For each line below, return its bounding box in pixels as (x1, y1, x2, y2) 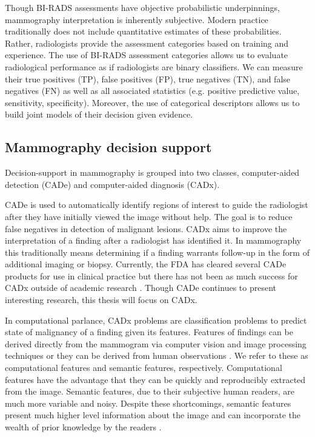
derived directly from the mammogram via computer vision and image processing (5, 337, 307, 350)
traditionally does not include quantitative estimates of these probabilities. (5, 25, 282, 38)
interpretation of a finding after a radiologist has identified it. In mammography (5, 234, 302, 247)
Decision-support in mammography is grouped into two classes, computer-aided (5, 166, 300, 179)
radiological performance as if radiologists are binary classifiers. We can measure (5, 60, 303, 73)
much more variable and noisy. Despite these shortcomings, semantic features (5, 396, 291, 409)
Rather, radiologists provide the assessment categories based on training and (5, 36, 289, 49)
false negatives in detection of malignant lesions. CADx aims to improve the (5, 222, 287, 235)
